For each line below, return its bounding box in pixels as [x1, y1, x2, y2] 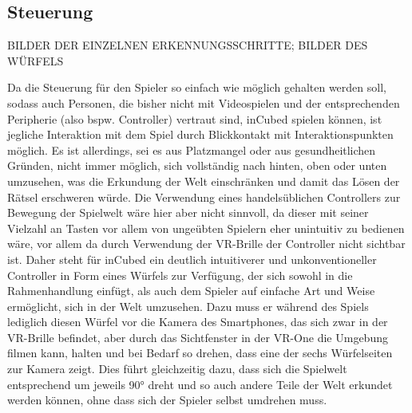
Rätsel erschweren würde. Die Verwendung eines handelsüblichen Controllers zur [7, 188, 401, 205]
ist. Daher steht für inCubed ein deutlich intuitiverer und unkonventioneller [7, 250, 377, 267]
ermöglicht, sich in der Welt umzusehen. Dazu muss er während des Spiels [7, 297, 369, 314]
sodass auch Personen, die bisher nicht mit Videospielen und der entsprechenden [7, 94, 400, 111]
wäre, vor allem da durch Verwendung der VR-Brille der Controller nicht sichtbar [7, 235, 406, 252]
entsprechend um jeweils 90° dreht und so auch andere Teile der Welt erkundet [7, 376, 393, 392]
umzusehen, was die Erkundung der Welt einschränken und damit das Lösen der [7, 172, 400, 189]
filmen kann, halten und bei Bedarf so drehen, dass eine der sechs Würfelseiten [7, 344, 393, 361]
